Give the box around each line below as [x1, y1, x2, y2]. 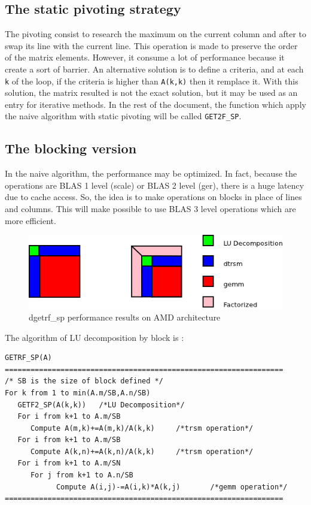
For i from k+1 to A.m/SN [17, 459, 121, 468]
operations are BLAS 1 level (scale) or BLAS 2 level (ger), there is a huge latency [5, 179, 304, 191]
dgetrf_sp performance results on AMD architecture [29, 310, 221, 323]
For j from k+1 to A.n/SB [30, 471, 133, 480]
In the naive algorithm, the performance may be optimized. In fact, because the [5, 167, 297, 180]
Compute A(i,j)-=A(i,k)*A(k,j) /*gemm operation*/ [56, 482, 288, 491]
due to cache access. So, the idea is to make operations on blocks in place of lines [5, 190, 302, 203]
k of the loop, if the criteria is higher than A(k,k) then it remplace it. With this [5, 74, 298, 87]
